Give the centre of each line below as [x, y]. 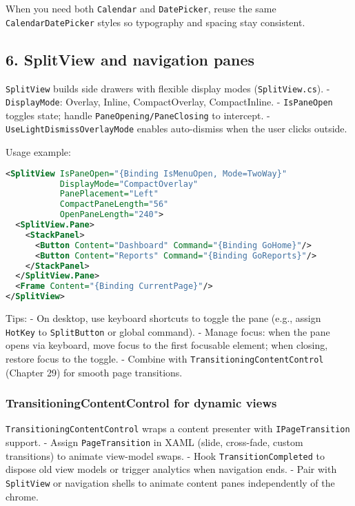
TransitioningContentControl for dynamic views [141, 403]
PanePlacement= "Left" [109, 194]
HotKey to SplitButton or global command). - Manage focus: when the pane [168, 331]
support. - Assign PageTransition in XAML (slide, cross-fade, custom [154, 442]
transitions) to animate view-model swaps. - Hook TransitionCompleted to [165, 455]
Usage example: [38, 152]
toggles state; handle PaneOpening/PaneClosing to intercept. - [138, 115]
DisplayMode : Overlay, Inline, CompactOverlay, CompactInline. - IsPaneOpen [169, 102]
